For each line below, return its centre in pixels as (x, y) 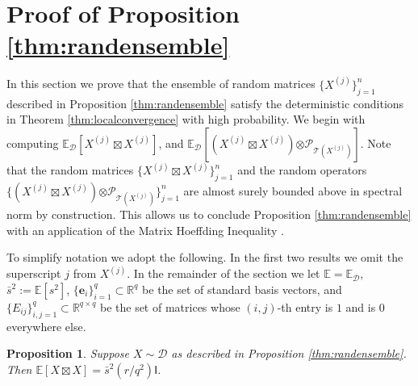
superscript (34, 273)
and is (361, 306)
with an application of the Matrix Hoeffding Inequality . (145, 230)
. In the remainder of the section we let (224, 273)
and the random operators (302, 170)
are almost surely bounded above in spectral (293, 190)
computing (33, 143)
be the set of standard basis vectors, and (242, 289)
